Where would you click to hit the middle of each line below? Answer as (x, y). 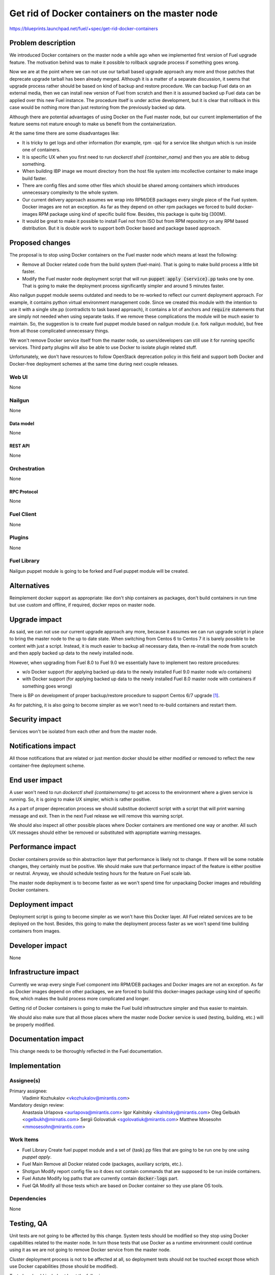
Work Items (24, 1140)
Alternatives (30, 586)
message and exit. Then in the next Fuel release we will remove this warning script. (97, 815)
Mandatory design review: (37, 1105)
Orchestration (27, 468)
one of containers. (41, 150)
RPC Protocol (24, 492)
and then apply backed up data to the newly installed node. (72, 653)
